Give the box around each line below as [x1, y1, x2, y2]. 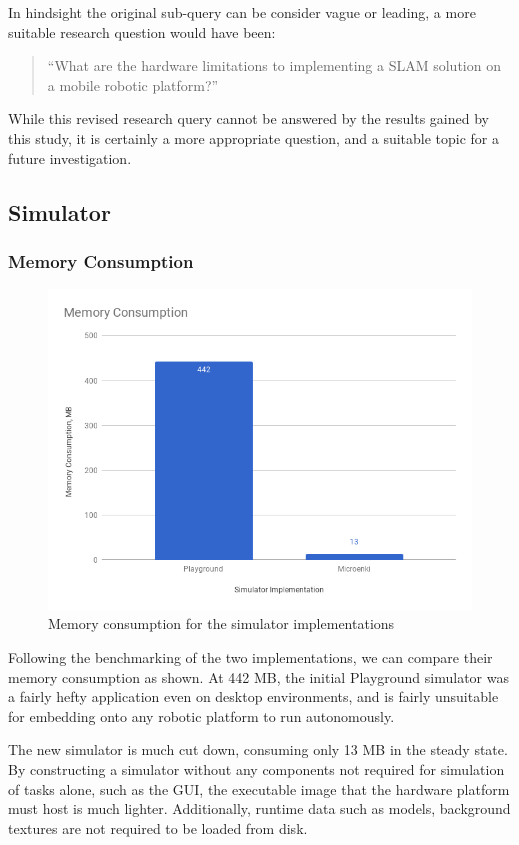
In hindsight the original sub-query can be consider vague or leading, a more [8, 2, 476, 22]
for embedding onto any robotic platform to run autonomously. [8, 705, 395, 726]
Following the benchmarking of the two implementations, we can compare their [8, 647, 493, 668]
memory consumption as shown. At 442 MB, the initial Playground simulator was [8, 666, 510, 687]
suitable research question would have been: [8, 21, 276, 42]
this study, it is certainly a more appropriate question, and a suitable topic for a [8, 127, 500, 148]
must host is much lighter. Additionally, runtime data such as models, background [8, 798, 511, 819]
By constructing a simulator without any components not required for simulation [8, 758, 505, 779]
